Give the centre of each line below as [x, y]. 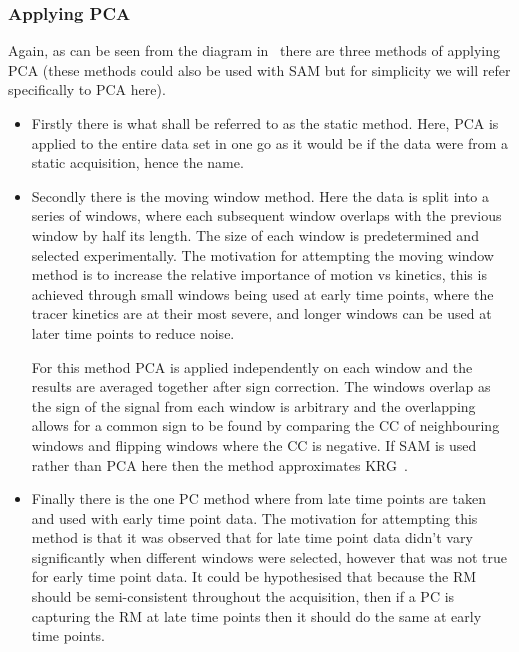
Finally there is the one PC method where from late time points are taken [258, 498]
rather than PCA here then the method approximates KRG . [219, 464]
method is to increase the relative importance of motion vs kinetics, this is [259, 274]
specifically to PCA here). [87, 89]
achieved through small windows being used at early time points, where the [262, 293]
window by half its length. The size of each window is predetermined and [255, 234]
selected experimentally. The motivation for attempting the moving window [262, 254]
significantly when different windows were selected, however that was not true [269, 556]
